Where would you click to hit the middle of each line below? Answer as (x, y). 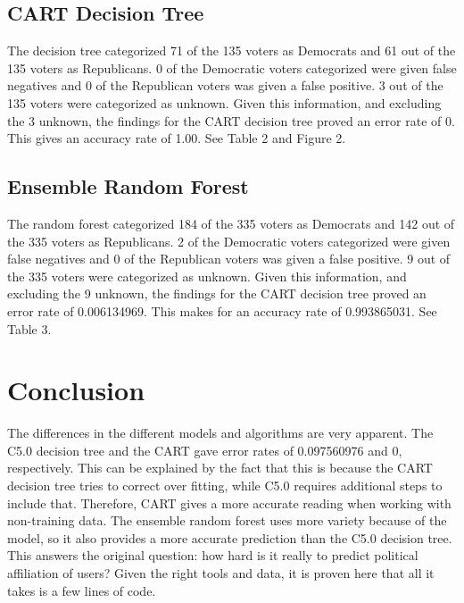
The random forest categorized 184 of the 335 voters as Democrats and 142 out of (231, 223)
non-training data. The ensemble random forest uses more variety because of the (227, 520)
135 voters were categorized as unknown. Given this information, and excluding (224, 102)
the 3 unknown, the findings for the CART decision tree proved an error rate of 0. (231, 120)
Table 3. (29, 328)
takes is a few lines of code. (82, 590)
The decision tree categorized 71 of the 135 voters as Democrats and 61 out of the (232, 50)
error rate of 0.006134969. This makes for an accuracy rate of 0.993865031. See (222, 310)
